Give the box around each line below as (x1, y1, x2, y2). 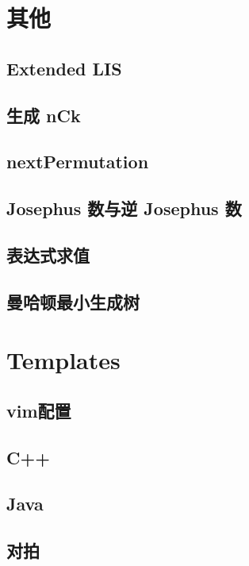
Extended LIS (6, 56, 122, 80)
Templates (6, 344, 121, 376)
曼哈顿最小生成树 (6, 289, 140, 314)
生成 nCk (6, 102, 81, 127)
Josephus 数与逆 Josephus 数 (6, 196, 242, 221)
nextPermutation (6, 149, 149, 174)
